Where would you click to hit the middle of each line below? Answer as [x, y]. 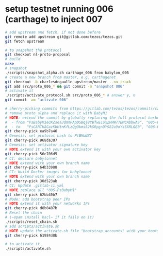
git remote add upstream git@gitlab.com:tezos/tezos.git [64, 37]
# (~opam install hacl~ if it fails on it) [50, 218]
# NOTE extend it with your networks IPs [48, 204]
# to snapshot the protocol [33, 50]
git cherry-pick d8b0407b [31, 208]
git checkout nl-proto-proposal [38, 55]
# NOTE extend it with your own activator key [53, 149]
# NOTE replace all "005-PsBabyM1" [41, 190]
